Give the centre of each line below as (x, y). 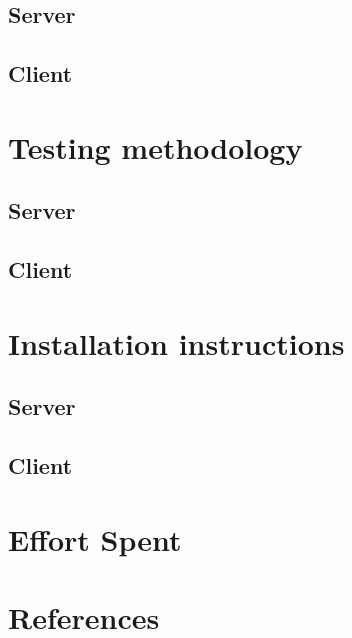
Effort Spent (95, 538)
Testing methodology (155, 146)
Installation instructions (176, 342)
